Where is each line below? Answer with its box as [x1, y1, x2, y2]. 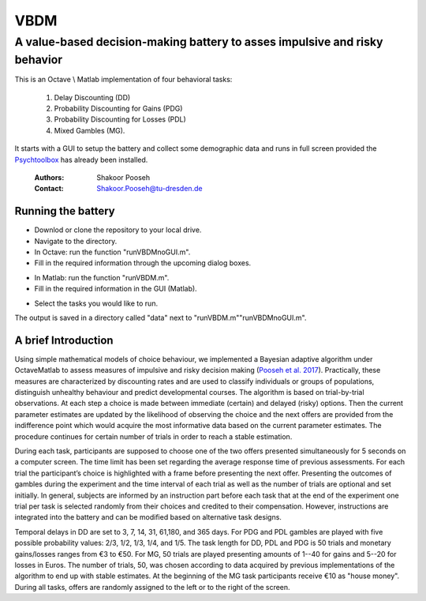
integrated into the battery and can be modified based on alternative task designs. [14, 513, 282, 522]
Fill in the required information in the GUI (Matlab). [34, 284, 197, 294]
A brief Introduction [14, 333, 114, 347]
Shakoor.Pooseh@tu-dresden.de [96, 184, 203, 193]
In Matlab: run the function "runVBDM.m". [34, 272, 170, 282]
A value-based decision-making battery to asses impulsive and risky [14, 35, 383, 49]
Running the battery [14, 205, 115, 218]
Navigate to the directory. [34, 236, 118, 246]
